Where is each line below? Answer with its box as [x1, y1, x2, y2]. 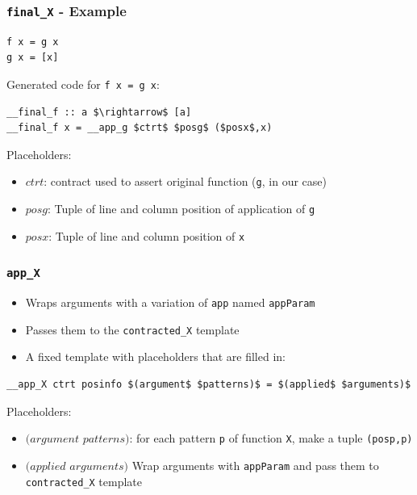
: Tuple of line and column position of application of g [47, 200, 315, 217]
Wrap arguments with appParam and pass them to [131, 456, 379, 473]
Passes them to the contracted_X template [25, 321, 240, 338]
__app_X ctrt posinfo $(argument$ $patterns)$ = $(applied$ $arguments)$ [6, 379, 411, 391]
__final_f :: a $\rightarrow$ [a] [6, 106, 192, 118]
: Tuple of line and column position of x [48, 227, 245, 244]
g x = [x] [6, 52, 59, 64]
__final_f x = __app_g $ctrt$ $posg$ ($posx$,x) [6, 122, 273, 134]
